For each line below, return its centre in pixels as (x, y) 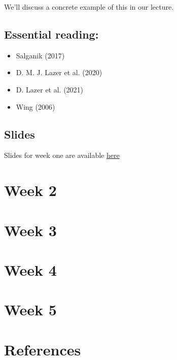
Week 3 (30, 230)
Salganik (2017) (40, 55)
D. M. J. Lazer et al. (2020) (59, 72)
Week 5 (30, 309)
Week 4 (30, 269)
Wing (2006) (36, 106)
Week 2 (30, 190)
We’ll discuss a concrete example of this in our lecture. (89, 7)
